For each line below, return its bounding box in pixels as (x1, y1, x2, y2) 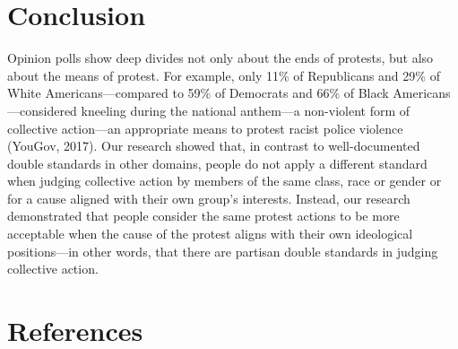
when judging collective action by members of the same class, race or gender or (7, 171, 442, 190)
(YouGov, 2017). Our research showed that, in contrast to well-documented (7, 136, 420, 155)
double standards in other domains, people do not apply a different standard (7, 153, 428, 172)
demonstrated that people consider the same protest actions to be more (7, 206, 400, 225)
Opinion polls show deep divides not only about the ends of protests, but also (7, 48, 434, 67)
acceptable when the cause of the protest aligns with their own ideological (7, 224, 413, 243)
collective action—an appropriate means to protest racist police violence (7, 118, 403, 137)
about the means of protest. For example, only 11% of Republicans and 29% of (7, 65, 440, 84)
